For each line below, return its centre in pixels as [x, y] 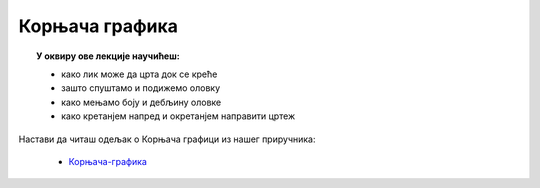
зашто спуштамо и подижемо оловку [141, 88]
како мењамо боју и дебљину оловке [141, 102]
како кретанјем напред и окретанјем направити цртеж [178, 116]
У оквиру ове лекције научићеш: [108, 56]
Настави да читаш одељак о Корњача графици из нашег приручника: [167, 139]
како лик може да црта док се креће [139, 74]
